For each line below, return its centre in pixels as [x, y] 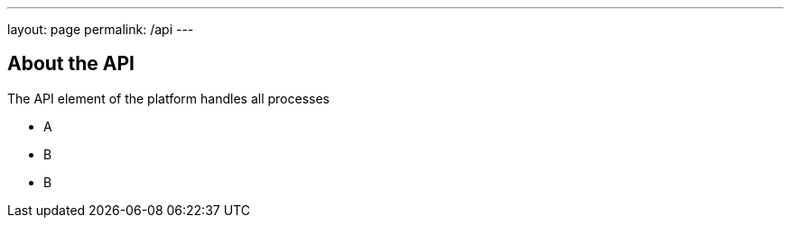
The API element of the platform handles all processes [168, 98]
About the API [71, 64]
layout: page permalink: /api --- [101, 29]
